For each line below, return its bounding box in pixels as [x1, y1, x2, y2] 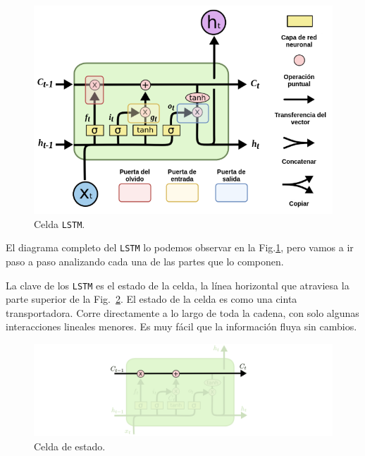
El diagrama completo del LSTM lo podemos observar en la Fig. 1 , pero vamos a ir [6, 240, 354, 255]
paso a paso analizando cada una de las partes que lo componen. [6, 254, 284, 269]
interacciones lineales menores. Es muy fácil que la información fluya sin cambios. [6, 319, 357, 334]
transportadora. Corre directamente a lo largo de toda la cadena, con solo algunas [6, 305, 359, 320]
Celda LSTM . [34, 216, 85, 231]
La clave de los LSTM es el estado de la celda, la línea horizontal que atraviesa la [6, 277, 349, 292]
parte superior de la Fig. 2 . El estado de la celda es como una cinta [6, 292, 297, 306]
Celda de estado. [34, 438, 106, 453]
